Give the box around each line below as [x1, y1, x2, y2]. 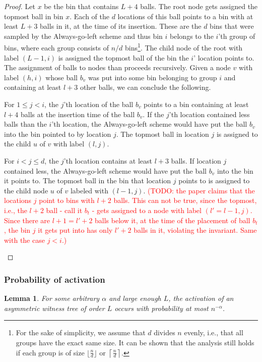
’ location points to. [193, 52, 254, 63]
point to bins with [39, 195, 95, 205]
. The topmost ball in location [116, 128, 209, 139]
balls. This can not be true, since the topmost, [113, 195, 257, 205]
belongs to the [170, 30, 214, 41]
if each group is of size [16, 347, 85, 357]
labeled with [70, 185, 108, 195]
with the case [4, 234, 45, 245]
